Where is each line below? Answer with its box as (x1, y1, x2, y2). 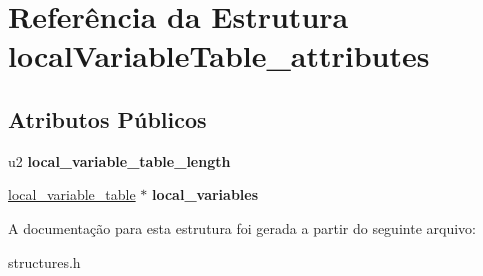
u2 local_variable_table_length (8, 150, 231, 171)
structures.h (8, 251, 81, 272)
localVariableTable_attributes (8, 35, 430, 76)
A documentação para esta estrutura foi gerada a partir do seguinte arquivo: (8, 217, 476, 238)
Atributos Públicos (8, 103, 207, 134)
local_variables (151, 184, 259, 205)
